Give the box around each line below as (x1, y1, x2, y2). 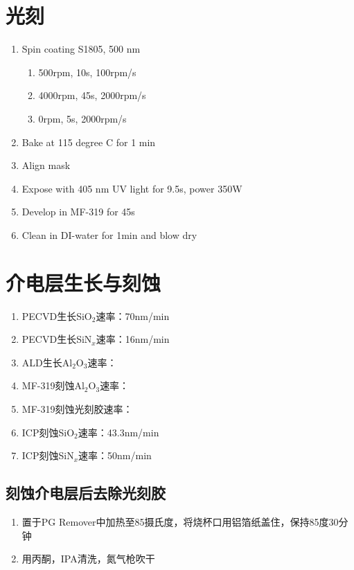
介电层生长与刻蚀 (6, 268, 161, 296)
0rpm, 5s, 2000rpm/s (38, 111, 127, 125)
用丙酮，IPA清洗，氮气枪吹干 (21, 551, 155, 566)
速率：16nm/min (96, 332, 170, 346)
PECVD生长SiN (21, 332, 92, 346)
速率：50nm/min (78, 448, 152, 463)
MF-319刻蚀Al (21, 378, 85, 393)
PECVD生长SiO (21, 308, 92, 323)
